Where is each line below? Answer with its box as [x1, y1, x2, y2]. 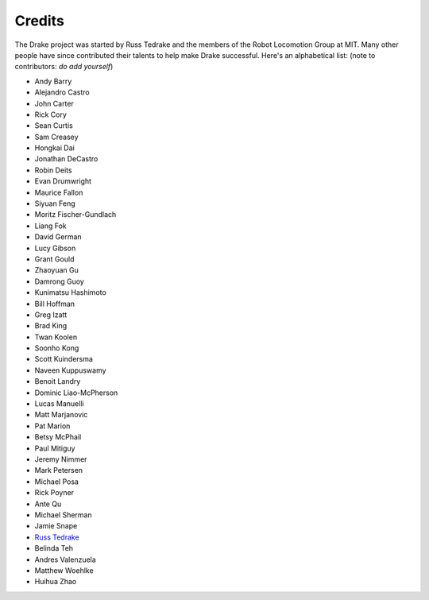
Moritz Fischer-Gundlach [34, 210, 117, 219]
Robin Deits [34, 165, 72, 175]
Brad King [34, 321, 68, 331]
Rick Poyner [34, 488, 75, 497]
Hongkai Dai [34, 143, 75, 153]
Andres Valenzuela [34, 555, 97, 564]
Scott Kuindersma [34, 354, 93, 364]
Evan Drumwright [34, 176, 91, 186]
